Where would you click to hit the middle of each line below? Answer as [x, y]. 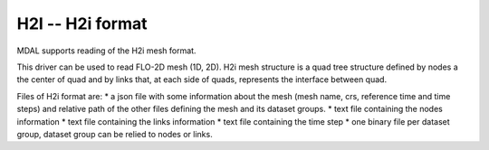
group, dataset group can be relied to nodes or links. [115, 134]
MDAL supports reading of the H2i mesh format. [106, 51]
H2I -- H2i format [82, 23]
